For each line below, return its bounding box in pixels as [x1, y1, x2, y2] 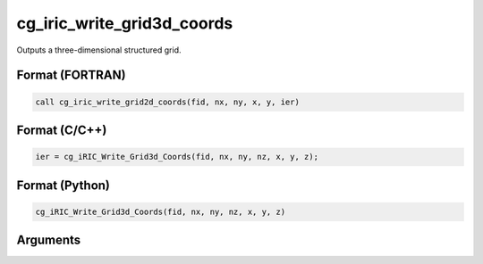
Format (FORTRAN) [16, 68, 126, 83]
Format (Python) [16, 177, 111, 193]
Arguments [16, 233, 81, 248]
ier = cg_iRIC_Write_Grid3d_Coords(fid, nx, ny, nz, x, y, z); [35, 152, 319, 162]
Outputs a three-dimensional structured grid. [16, 45, 182, 55]
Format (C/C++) [16, 122, 107, 137]
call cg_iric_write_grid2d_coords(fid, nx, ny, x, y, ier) [35, 96, 300, 107]
